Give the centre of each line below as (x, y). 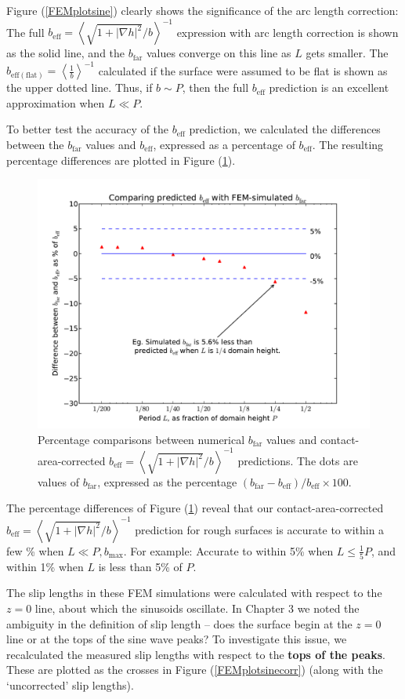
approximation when (56, 102)
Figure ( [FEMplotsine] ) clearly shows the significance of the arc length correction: (202, 10)
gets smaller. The (347, 53)
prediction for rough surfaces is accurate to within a (260, 529)
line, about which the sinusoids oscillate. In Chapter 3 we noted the (197, 608)
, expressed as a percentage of (224, 144)
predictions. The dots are (298, 460)
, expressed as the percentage (167, 481)
